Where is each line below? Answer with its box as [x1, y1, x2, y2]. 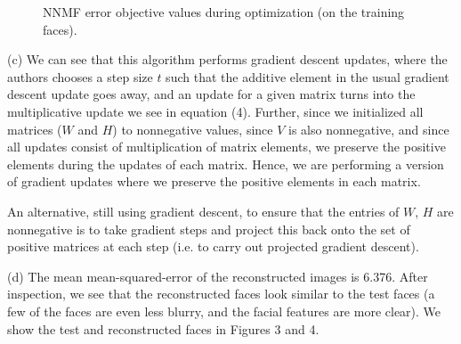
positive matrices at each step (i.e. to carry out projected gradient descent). [7, 237, 419, 256]
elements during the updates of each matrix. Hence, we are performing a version [7, 154, 444, 173]
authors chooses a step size [7, 67, 153, 86]
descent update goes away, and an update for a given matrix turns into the [7, 85, 416, 103]
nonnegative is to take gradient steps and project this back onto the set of [7, 219, 410, 238]
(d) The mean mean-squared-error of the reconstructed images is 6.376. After [7, 266, 428, 285]
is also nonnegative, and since [288, 119, 449, 138]
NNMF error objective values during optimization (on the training [43, 3, 405, 20]
